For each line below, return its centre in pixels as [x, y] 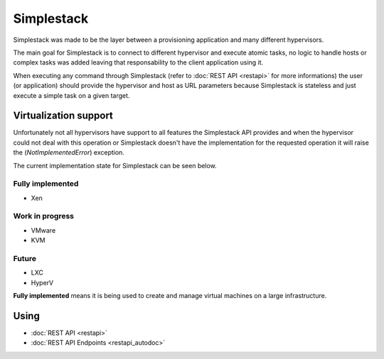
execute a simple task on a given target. [71, 95]
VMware [43, 230]
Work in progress [44, 216]
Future [25, 259]
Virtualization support [63, 116]
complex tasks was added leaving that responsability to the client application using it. [138, 62]
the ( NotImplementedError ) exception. [69, 153]
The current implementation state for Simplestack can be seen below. [115, 165]
